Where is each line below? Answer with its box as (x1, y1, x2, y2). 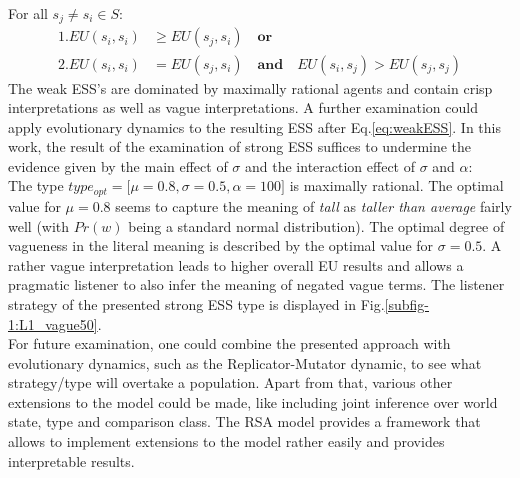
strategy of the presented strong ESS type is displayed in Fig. (8, 293, 385, 314)
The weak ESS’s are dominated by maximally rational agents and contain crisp (8, 77, 493, 98)
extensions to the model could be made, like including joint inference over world (8, 391, 498, 412)
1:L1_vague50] (8, 313, 98, 334)
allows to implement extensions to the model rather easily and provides (8, 431, 445, 452)
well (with (8, 215, 70, 236)
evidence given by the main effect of (8, 155, 228, 176)
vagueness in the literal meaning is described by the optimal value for (8, 235, 434, 256)
